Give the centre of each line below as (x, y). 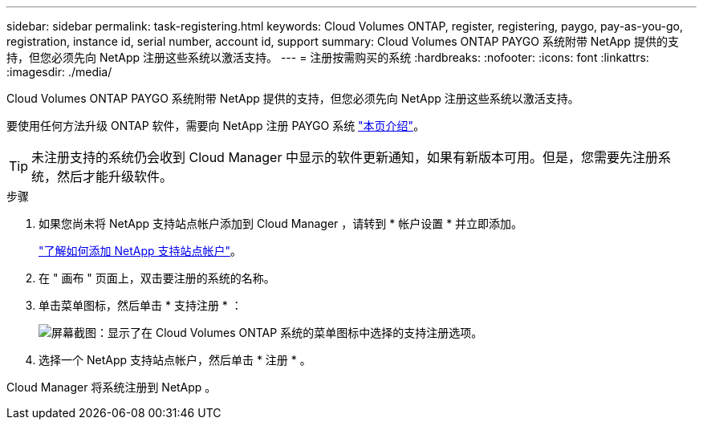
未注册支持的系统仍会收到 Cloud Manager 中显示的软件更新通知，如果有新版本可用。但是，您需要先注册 (345, 157)
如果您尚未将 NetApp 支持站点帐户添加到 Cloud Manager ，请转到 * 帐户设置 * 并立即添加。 (281, 223)
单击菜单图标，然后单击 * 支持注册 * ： (140, 305)
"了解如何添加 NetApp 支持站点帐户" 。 (140, 251)
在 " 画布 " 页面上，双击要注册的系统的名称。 (157, 278)
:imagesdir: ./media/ (59, 72)
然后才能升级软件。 (115, 176)
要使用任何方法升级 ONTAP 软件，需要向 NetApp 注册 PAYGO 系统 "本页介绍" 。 (216, 126)
